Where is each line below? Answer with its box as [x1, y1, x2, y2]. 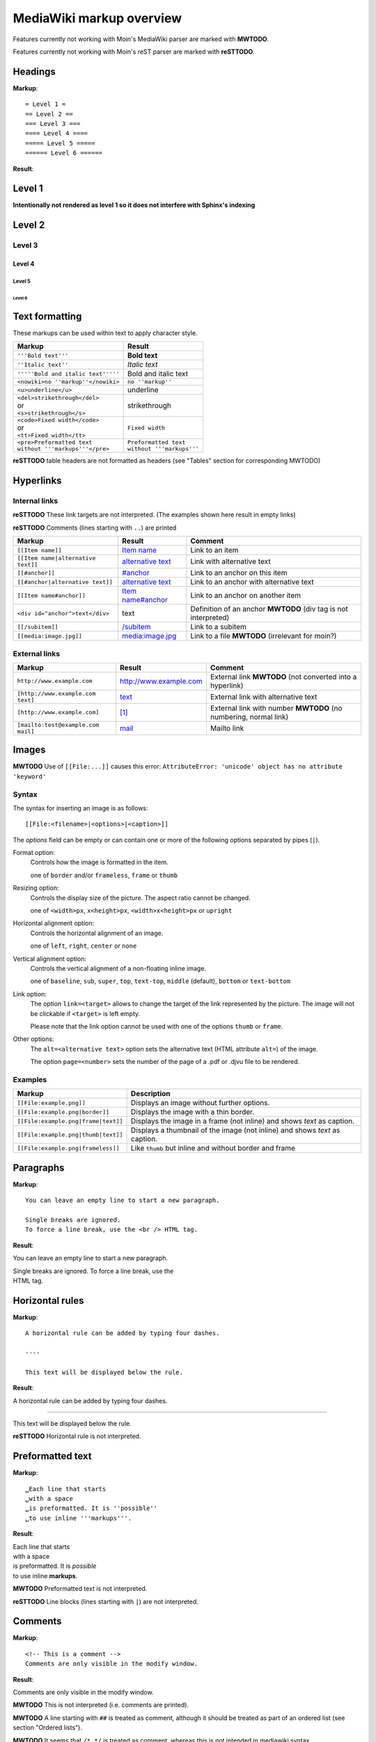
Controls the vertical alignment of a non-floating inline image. [30, 964, 207, 972]
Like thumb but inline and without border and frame [130, 1143, 295, 1153]
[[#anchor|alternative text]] [17, 578, 113, 585]
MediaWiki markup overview [13, 10, 182, 26]
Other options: [13, 1035, 54, 1043]
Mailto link [210, 723, 244, 733]
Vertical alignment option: [13, 955, 87, 963]
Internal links [13, 495, 58, 505]
